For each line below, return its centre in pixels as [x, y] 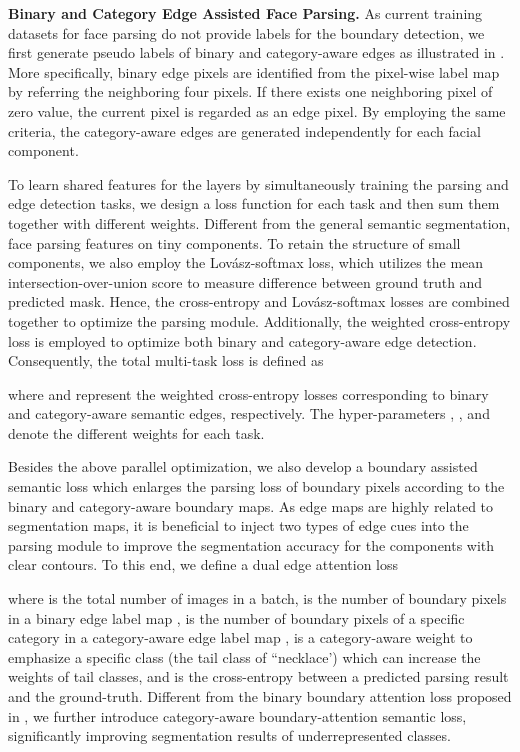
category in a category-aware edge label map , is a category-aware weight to [240, 637]
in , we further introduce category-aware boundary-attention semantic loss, [237, 715]
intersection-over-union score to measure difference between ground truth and [245, 281]
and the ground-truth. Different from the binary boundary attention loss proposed [260, 696]
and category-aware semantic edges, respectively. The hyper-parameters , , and [249, 413]
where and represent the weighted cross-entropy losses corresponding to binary [248, 393]
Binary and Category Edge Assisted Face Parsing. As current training [245, 13]
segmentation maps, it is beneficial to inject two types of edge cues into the [238, 525]
